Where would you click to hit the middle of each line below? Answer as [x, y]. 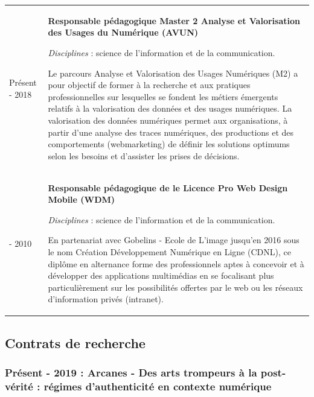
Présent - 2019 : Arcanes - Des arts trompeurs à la [131, 373]
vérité [19, 386]
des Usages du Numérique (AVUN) [123, 32]
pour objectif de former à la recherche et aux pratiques [149, 85]
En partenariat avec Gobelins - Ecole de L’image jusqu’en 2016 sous [174, 240]
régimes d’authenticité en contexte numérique [158, 386]
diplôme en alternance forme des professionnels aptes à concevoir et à [176, 263]
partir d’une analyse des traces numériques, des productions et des [171, 132]
